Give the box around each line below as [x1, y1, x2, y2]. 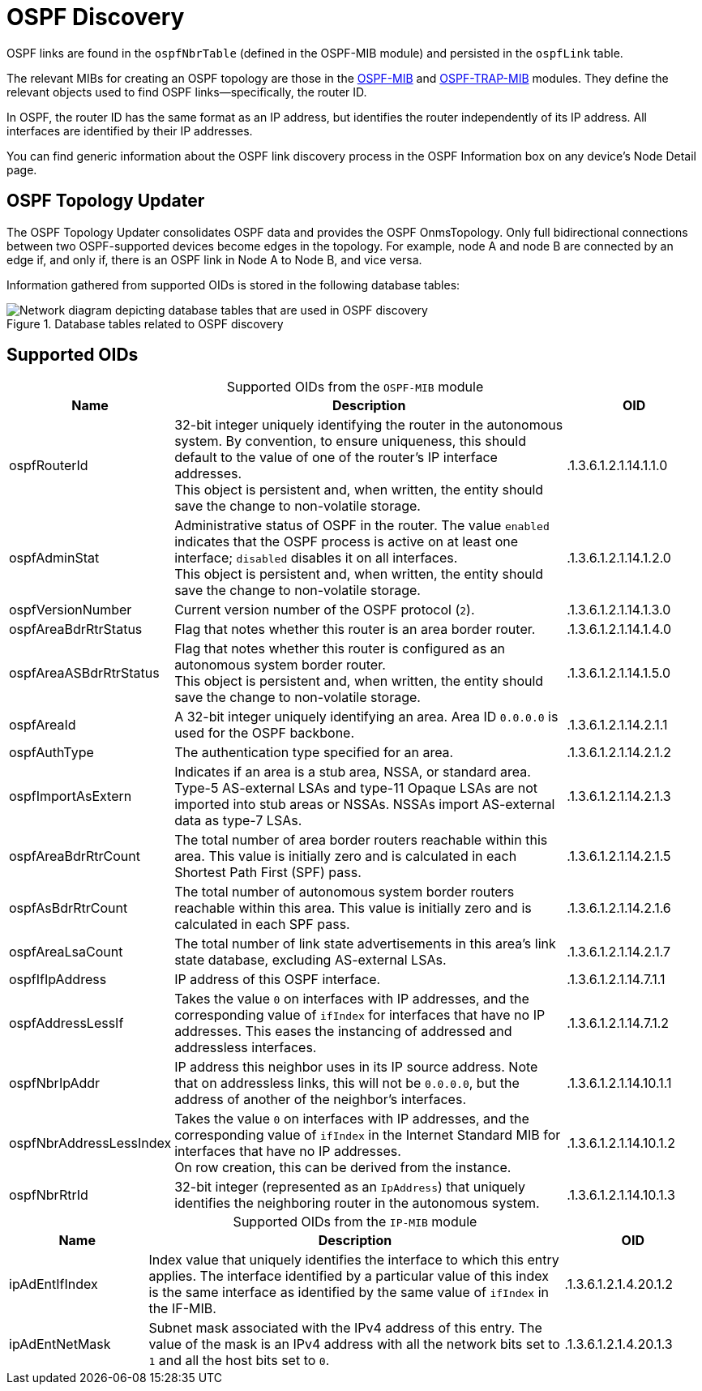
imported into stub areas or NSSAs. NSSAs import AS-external [174, 796, 555, 813]
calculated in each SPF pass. [174, 916, 350, 933]
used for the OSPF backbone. [174, 725, 355, 742]
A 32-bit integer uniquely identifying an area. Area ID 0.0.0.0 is [174, 708, 559, 725]
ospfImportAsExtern [9, 788, 132, 805]
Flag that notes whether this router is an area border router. [174, 621, 536, 638]
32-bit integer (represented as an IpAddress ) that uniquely [174, 1179, 526, 1196]
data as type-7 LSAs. [174, 812, 302, 829]
